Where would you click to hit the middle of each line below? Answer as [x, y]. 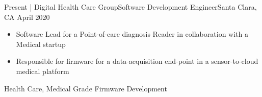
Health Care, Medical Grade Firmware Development [86, 88]
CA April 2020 [27, 17]
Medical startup [41, 44]
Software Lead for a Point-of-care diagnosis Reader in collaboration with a [132, 34]
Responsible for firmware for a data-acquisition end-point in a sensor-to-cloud [137, 61]
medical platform [43, 71]
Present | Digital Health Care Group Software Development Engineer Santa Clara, [130, 7]
